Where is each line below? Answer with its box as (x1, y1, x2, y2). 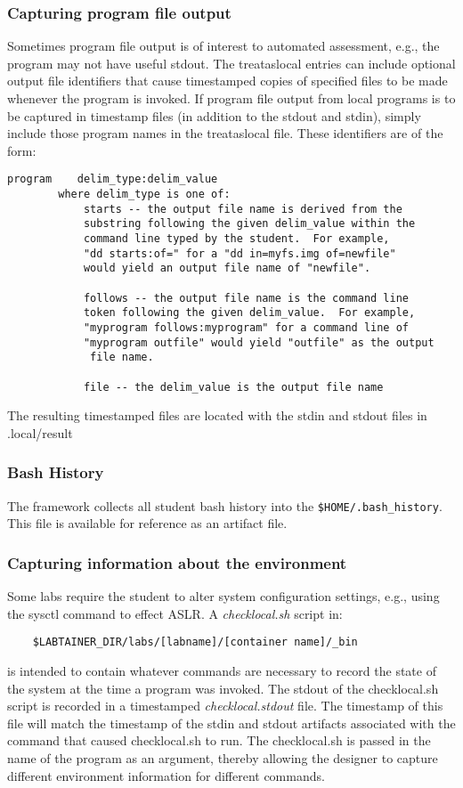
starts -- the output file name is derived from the (83, 202, 402, 215)
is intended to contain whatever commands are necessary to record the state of (7, 661, 436, 679)
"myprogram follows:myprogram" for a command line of (83, 321, 410, 334)
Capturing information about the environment (7, 551, 347, 573)
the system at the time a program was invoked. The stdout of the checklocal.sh (7, 678, 439, 697)
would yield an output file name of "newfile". (83, 262, 371, 275)
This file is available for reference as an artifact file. (7, 514, 288, 532)
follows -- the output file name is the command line (83, 291, 410, 305)
